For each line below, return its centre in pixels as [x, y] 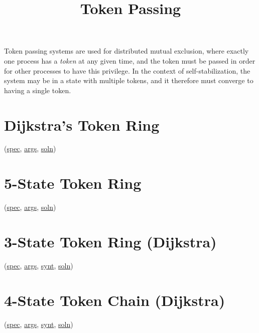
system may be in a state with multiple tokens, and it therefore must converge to [129, 80]
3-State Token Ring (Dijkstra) [110, 241]
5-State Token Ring [73, 183]
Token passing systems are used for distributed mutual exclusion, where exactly [126, 51]
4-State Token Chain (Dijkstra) [115, 300]
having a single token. [38, 90]
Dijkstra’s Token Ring [82, 124]
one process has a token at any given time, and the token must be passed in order [130, 60]
